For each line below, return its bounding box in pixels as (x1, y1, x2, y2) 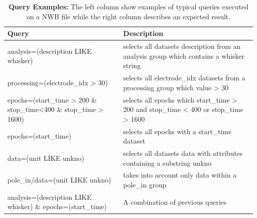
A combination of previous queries (123, 196, 227, 207)
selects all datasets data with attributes (123, 147, 243, 158)
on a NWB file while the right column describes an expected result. (26, 11, 231, 21)
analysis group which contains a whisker (123, 50, 245, 61)
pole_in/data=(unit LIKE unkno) (7, 175, 111, 185)
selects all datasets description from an (123, 41, 241, 51)
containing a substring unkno (123, 157, 212, 168)
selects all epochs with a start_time (123, 126, 232, 136)
